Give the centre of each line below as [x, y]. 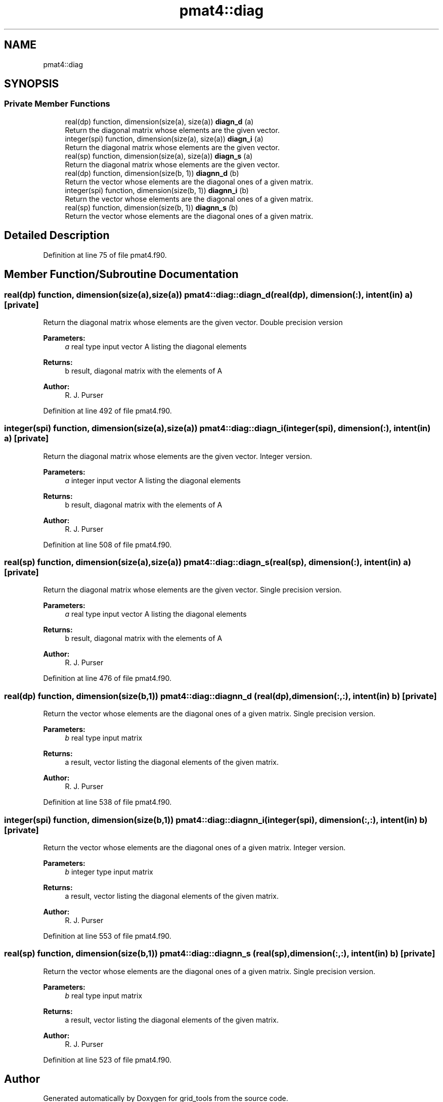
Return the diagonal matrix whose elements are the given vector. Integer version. [178, 456]
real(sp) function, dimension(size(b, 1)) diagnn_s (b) [151, 207]
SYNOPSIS [32, 84]
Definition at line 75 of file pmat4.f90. [105, 255]
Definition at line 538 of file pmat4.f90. [107, 802]
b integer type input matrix [109, 871]
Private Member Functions [57, 104]
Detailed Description [57, 236]
